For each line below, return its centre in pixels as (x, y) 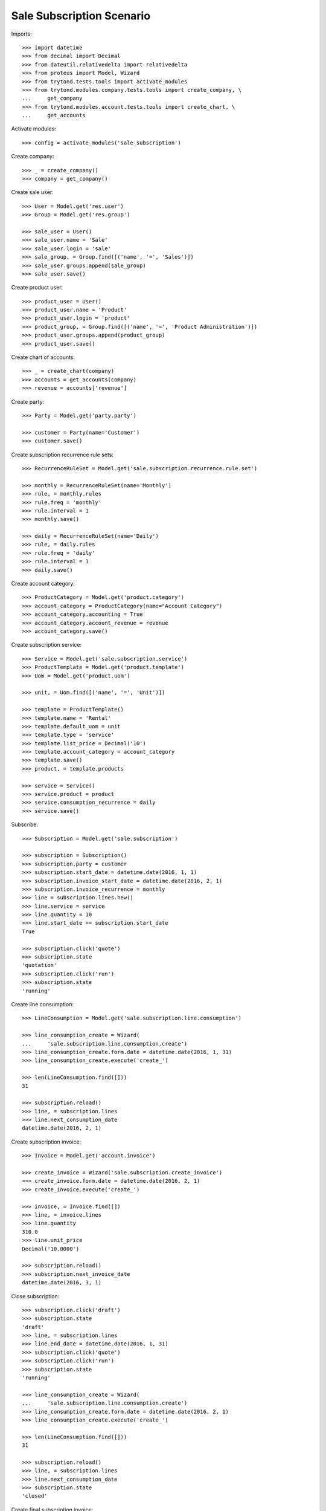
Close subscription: (35, 1296)
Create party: (28, 401)
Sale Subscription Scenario (81, 16)
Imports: (22, 34)
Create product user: (37, 288)
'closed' (35, 1496)
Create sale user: (32, 192)
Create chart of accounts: (43, 357)
